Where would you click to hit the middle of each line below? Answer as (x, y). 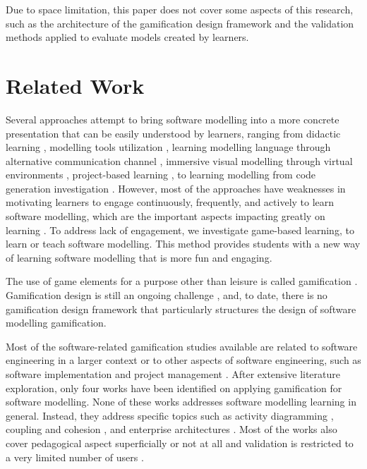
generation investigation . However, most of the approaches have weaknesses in (176, 188)
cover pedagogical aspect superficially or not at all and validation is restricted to (180, 443)
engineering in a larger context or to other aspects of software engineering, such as (183, 360)
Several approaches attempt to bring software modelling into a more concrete (173, 119)
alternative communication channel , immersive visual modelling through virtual (179, 160)
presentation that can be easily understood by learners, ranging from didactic (173, 133)
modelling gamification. (56, 323)
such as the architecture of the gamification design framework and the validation (180, 23)
